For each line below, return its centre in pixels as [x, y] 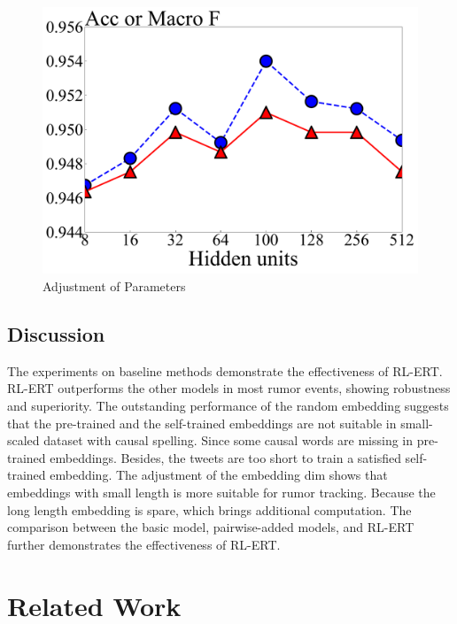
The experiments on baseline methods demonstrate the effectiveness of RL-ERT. [225, 370]
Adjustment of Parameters [114, 286]
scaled [23, 440]
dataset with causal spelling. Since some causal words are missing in [228, 440]
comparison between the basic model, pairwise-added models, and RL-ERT [211, 527]
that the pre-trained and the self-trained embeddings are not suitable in [202, 423]
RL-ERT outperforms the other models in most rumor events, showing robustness [229, 388]
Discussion [56, 334]
